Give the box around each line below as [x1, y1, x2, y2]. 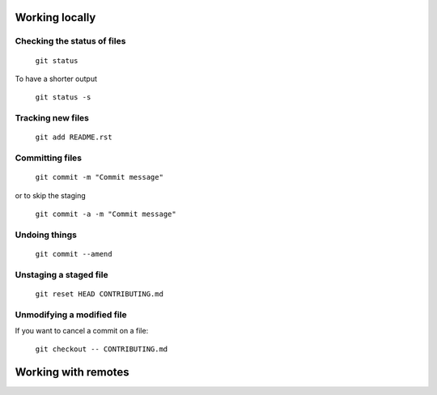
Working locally [15, 11, 96, 24]
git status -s [35, 93, 91, 102]
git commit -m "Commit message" [35, 172, 163, 182]
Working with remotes [15, 365, 129, 380]
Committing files [15, 152, 83, 164]
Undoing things [15, 229, 77, 240]
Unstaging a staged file [15, 269, 108, 280]
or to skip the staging [15, 190, 87, 200]
